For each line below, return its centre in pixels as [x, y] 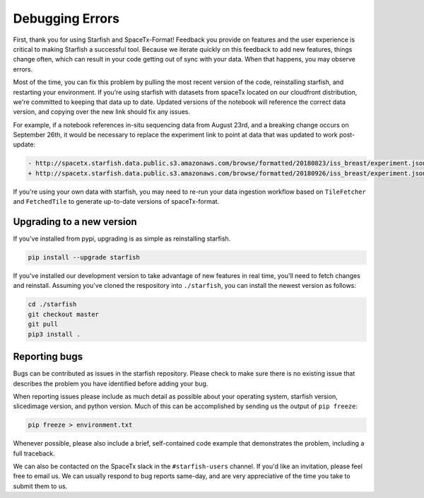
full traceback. [34, 453]
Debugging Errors [66, 18]
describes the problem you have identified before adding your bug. [111, 383]
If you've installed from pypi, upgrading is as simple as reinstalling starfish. [122, 239]
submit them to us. [40, 486]
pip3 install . [54, 334]
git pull [43, 324]
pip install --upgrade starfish [84, 257]
